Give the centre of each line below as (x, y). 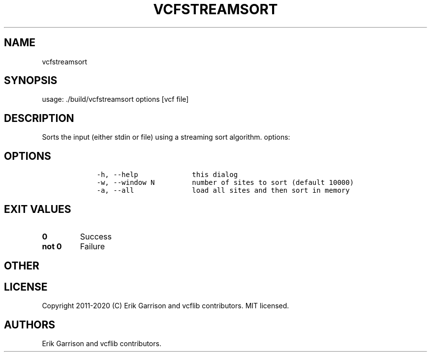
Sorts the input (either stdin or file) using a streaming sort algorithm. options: (166, 137)
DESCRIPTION (39, 118)
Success (96, 236)
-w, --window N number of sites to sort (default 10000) (225, 183)
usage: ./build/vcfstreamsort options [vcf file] (115, 99)
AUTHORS (30, 325)
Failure (92, 246)
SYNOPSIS (31, 81)
